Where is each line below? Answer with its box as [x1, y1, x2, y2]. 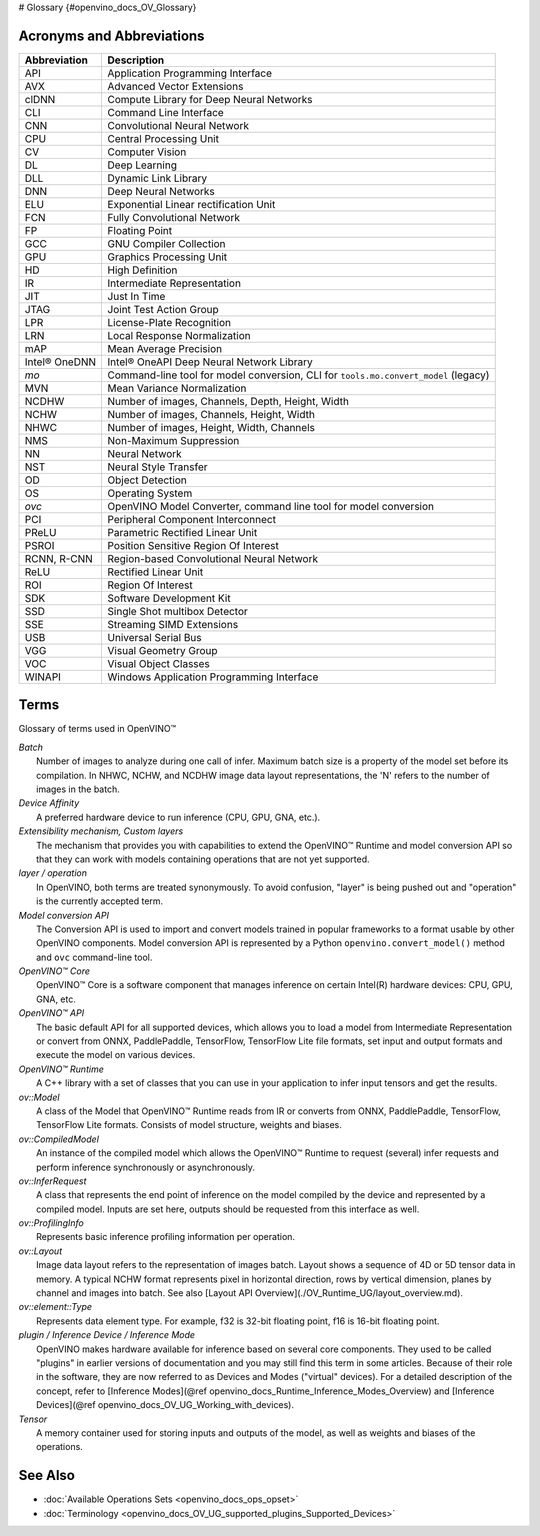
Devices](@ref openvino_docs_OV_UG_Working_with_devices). [36, 1399, 295, 1411]
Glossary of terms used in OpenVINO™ [18, 723, 177, 735]
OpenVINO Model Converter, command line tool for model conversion [107, 499, 435, 513]
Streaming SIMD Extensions [107, 617, 239, 631]
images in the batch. [36, 783, 120, 795]
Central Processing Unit [107, 131, 220, 145]
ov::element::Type [18, 1301, 93, 1313]
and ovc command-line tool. [36, 951, 153, 963]
